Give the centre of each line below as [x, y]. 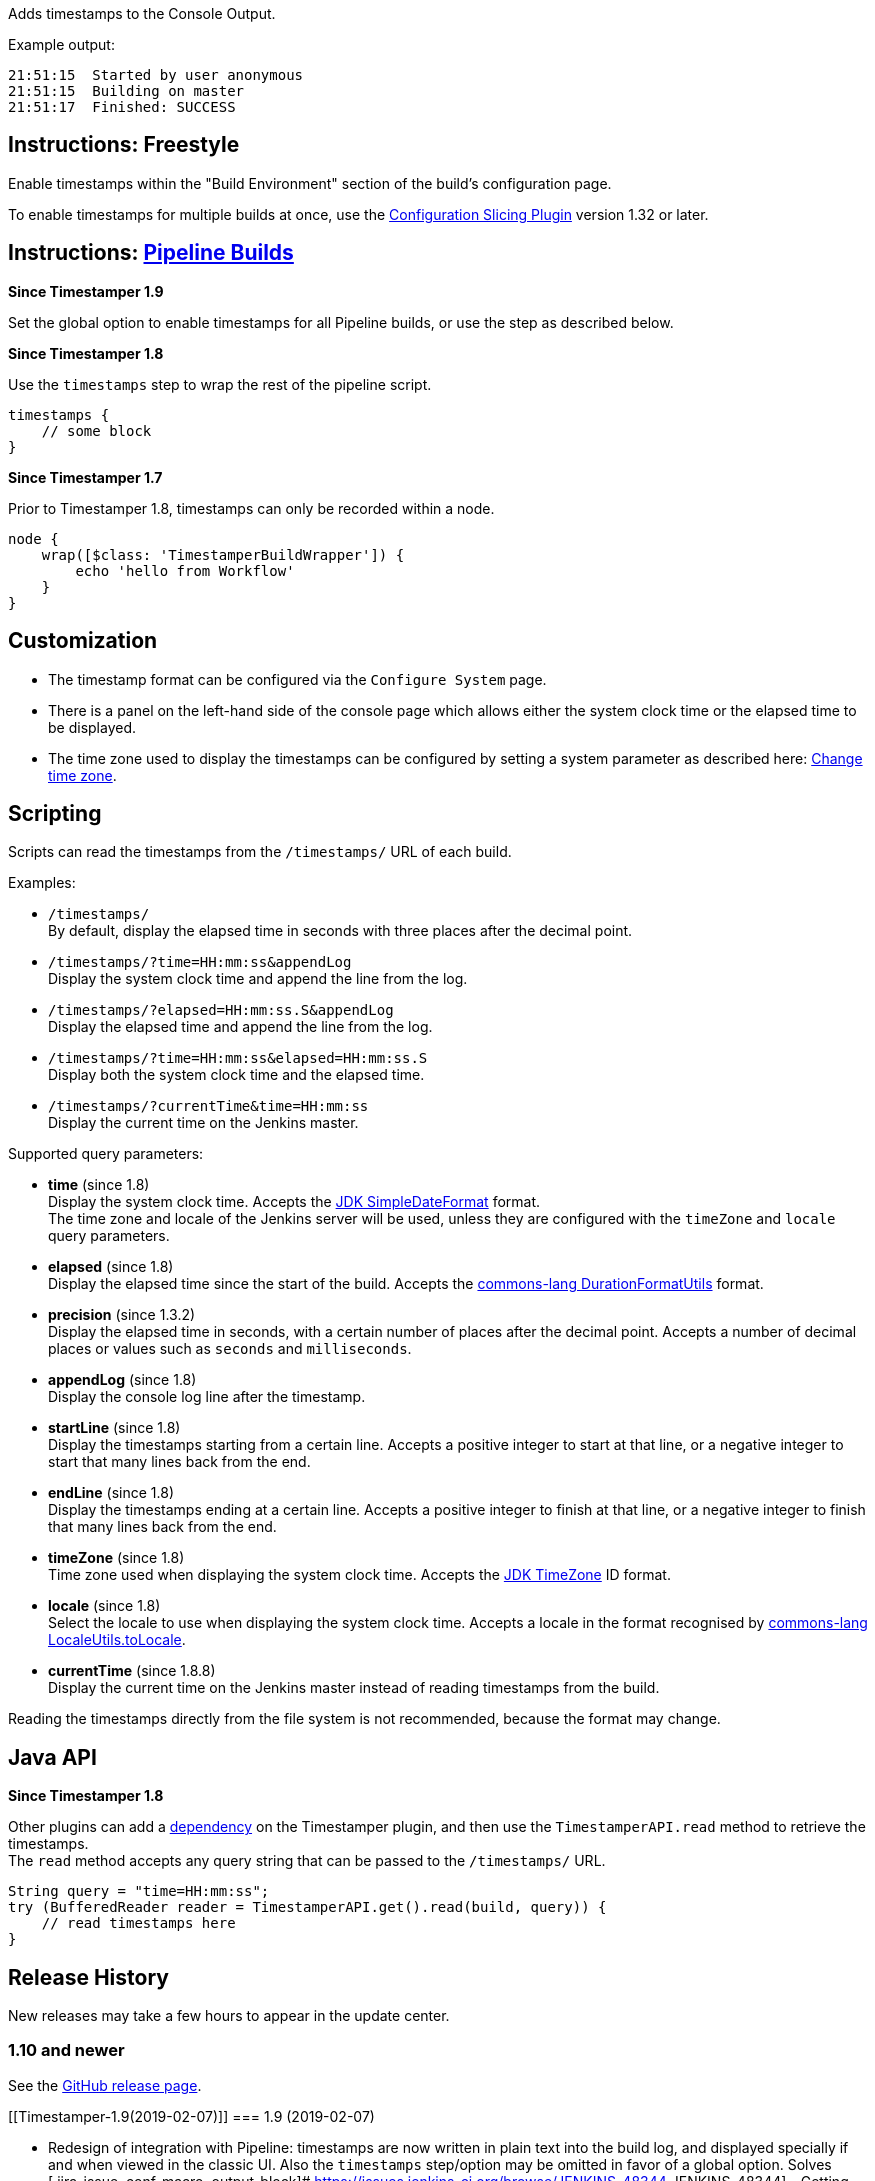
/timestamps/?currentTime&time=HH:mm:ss [208, 1106]
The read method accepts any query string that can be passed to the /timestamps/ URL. [307, 1861]
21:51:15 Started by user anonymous [156, 75]
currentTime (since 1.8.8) [132, 1671]
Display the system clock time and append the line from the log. [258, 979]
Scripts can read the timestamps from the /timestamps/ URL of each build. [260, 852]
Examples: [42, 883]
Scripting [55, 813]
